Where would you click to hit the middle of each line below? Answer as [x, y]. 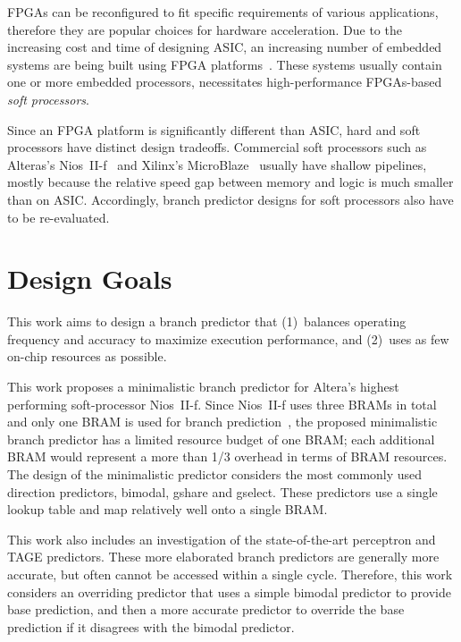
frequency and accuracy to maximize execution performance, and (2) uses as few [228, 338]
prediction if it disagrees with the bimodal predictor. [151, 626]
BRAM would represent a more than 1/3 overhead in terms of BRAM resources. [227, 456]
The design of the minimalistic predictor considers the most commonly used [215, 474]
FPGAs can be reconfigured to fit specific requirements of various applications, [223, 12]
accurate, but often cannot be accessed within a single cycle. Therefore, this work [230, 574]
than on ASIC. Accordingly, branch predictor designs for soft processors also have [230, 199]
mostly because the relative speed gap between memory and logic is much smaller [230, 182]
